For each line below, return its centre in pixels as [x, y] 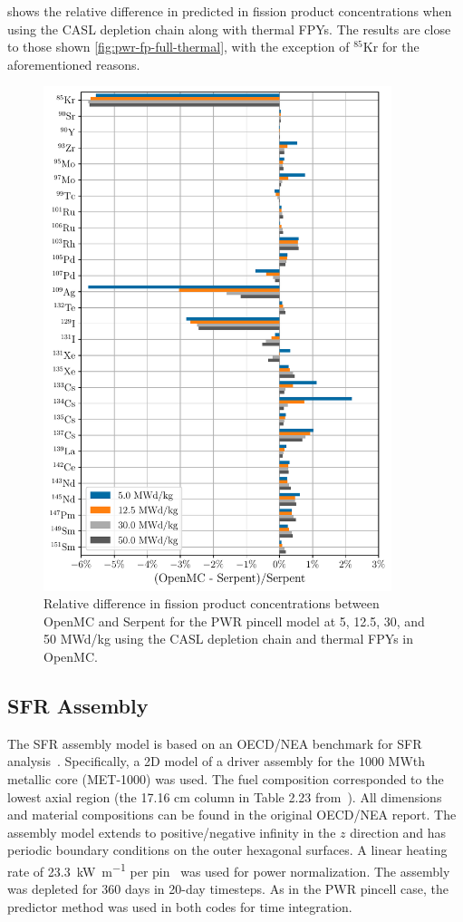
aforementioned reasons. [74, 64]
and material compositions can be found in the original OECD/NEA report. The [232, 815]
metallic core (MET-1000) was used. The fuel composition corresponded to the [226, 778]
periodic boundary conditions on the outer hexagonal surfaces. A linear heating [227, 850]
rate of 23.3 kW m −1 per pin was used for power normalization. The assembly [229, 869]
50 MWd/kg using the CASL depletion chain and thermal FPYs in [228, 639]
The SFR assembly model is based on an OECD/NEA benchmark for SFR [215, 743]
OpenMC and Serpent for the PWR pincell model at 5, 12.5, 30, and [234, 621]
